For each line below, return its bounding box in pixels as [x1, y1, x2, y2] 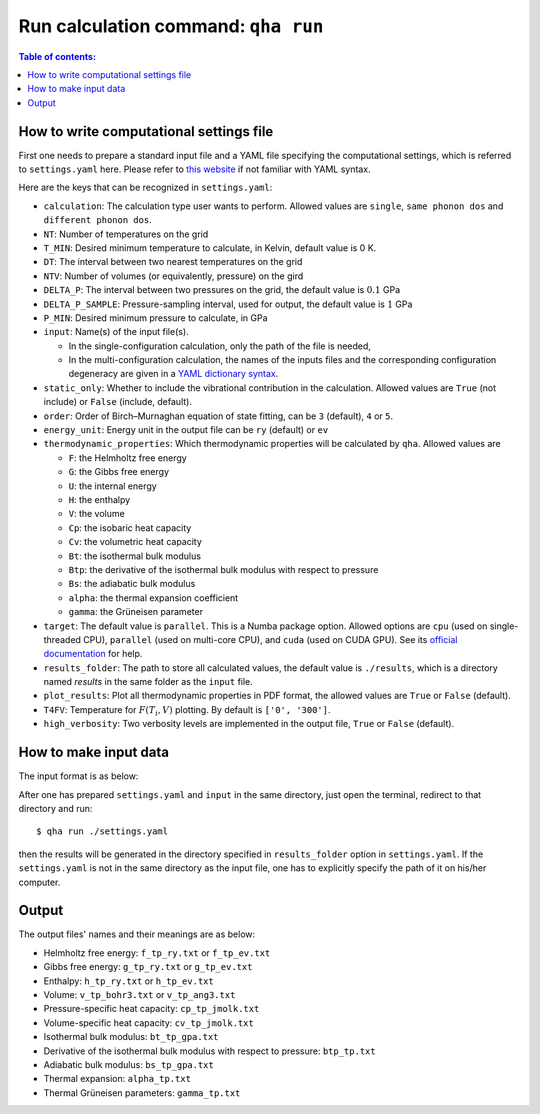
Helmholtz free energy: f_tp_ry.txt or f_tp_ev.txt [43, 946, 271, 959]
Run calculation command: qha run [18, 15, 324, 37]
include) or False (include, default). [43, 396, 192, 408]
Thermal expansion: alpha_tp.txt [43, 1073, 192, 1085]
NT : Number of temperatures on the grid [43, 228, 209, 240]
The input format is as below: [18, 770, 139, 782]
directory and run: [18, 802, 93, 814]
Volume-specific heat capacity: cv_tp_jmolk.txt [43, 1016, 254, 1029]
